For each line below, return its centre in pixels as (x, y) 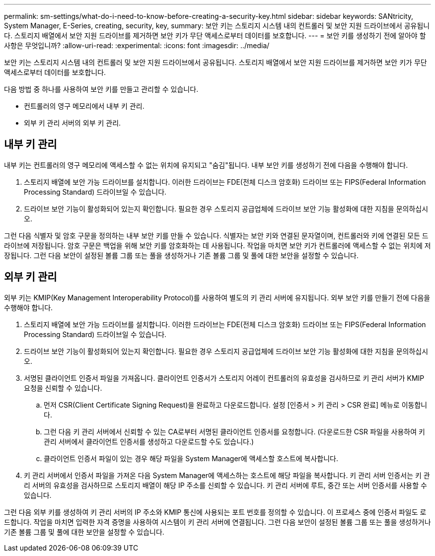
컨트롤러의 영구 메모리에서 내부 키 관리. (84, 106)
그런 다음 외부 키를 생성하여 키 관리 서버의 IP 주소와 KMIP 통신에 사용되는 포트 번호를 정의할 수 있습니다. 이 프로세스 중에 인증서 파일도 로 (215, 512)
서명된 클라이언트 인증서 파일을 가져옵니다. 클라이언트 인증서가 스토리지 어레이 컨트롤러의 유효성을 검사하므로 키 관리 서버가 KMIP (224, 378)
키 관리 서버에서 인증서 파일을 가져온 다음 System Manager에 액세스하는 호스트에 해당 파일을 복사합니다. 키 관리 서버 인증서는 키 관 (227, 475)
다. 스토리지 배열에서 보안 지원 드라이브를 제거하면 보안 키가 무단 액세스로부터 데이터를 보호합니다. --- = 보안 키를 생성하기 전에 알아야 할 (215, 35)
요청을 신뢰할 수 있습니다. (63, 388)
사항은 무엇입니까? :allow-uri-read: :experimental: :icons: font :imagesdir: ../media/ (137, 45)
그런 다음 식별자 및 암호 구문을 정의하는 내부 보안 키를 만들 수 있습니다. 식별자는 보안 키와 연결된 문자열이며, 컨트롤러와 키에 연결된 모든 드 (216, 235)
